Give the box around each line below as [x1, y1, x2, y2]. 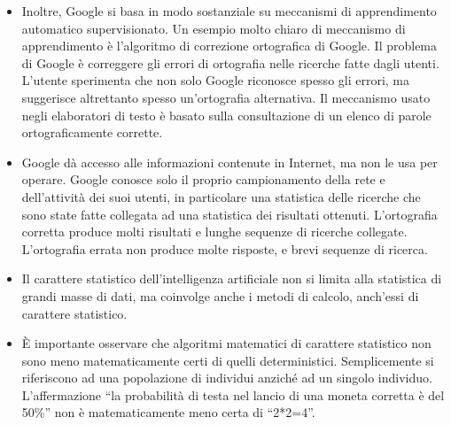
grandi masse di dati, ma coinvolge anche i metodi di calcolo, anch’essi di [21, 286, 419, 305]
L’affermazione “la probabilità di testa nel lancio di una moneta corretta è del [21, 385, 445, 404]
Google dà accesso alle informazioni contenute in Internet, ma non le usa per [21, 152, 438, 171]
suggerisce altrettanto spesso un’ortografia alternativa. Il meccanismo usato [21, 88, 431, 106]
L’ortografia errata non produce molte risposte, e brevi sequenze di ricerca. [21, 239, 428, 258]
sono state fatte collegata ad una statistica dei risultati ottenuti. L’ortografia [21, 205, 438, 223]
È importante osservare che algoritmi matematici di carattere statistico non [21, 334, 432, 352]
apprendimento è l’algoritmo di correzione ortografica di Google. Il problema [21, 36, 438, 55]
